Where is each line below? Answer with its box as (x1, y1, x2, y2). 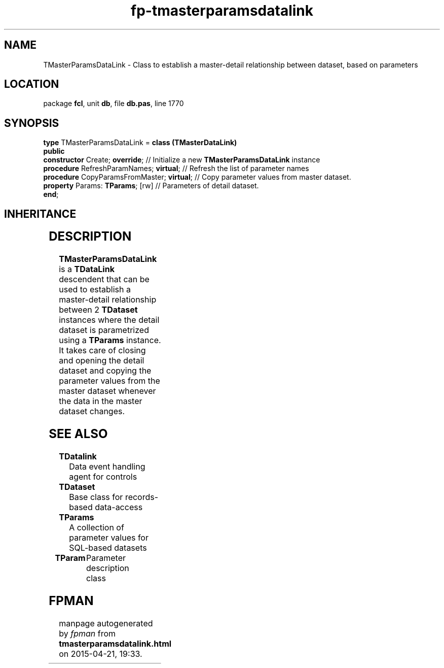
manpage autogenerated (59, 618, 153, 628)
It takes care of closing (59, 345, 146, 356)
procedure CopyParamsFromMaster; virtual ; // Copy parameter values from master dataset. (43, 173, 351, 182)
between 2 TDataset (59, 305, 138, 315)
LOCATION (4, 78, 59, 91)
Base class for (69, 491, 123, 502)
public (43, 147, 65, 156)
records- (125, 491, 159, 502)
